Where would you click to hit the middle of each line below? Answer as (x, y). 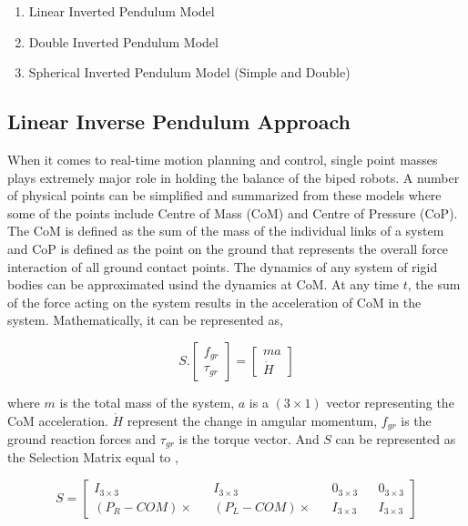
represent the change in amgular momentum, (252, 420)
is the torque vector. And (249, 438)
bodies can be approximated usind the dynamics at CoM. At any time (203, 284)
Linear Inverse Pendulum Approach (179, 121)
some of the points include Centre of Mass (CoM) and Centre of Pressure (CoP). (233, 212)
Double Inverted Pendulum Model (123, 41)
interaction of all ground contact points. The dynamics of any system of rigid (223, 266)
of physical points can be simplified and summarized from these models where (224, 195)
